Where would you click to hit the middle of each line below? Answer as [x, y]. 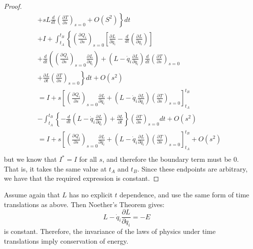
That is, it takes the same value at [55, 168]
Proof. [13, 6]
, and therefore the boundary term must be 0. [170, 159]
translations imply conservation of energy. [66, 240]
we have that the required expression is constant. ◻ [82, 178]
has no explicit [91, 195]
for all [88, 159]
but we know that [30, 159]
